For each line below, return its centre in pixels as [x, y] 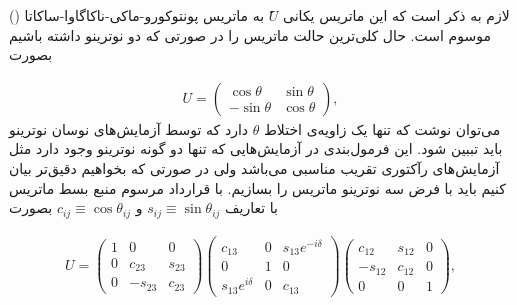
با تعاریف [251, 207]
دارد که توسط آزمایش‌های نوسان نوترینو [129, 128]
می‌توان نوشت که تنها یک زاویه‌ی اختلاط [382, 128]
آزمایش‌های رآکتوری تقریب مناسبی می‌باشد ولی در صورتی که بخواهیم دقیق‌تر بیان [254, 168]
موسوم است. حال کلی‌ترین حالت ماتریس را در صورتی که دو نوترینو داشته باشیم [250, 34]
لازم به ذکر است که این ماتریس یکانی [396, 15]
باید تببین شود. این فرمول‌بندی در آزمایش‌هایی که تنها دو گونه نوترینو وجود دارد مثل [256, 148]
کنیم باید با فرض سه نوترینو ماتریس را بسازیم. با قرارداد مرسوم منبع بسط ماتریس [257, 187]
